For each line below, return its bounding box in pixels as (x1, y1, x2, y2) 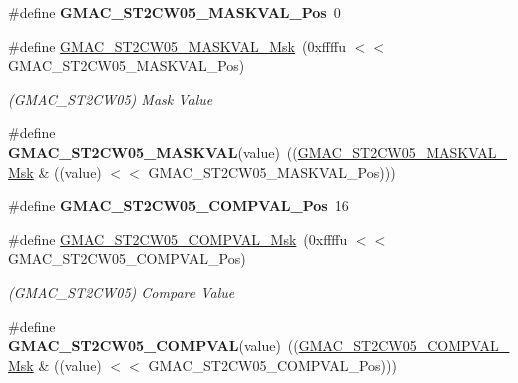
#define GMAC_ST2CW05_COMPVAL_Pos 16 (8, 195, 349, 216)
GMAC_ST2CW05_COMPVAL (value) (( (8, 335, 299, 356)
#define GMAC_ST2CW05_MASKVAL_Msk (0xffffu (8, 35, 346, 56)
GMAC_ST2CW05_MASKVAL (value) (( (8, 141, 298, 162)
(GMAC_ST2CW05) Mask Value (8, 88, 213, 109)
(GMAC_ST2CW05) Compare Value (8, 281, 235, 302)
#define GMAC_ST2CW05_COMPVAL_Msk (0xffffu (8, 228, 348, 249)
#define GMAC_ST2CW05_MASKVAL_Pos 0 (8, 2, 341, 22)
